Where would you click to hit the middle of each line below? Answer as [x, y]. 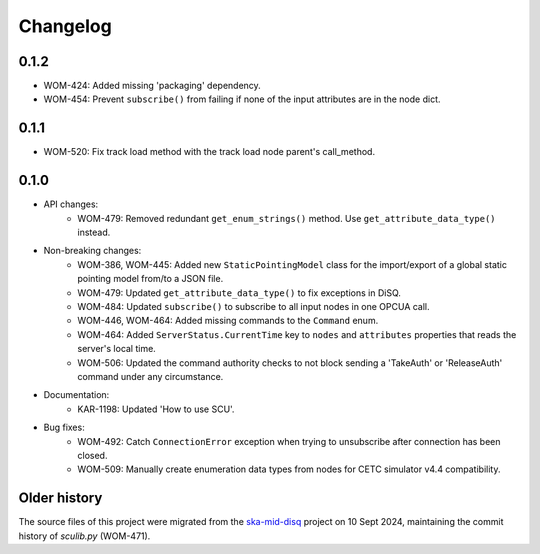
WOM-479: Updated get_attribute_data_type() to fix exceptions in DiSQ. [239, 292]
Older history [60, 498]
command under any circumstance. [150, 376]
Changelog [65, 26]
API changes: [71, 204]
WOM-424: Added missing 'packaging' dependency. [152, 86]
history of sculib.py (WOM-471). [84, 536]
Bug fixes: [64, 427]
